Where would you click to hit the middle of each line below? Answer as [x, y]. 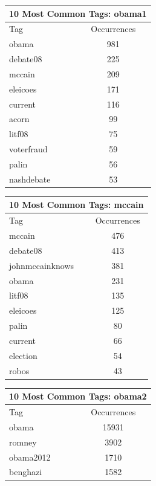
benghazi [26, 472]
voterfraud [28, 149]
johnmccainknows [42, 265]
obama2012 [30, 457]
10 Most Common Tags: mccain [76, 205]
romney [23, 442]
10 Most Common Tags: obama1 [78, 13]
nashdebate [30, 179]
